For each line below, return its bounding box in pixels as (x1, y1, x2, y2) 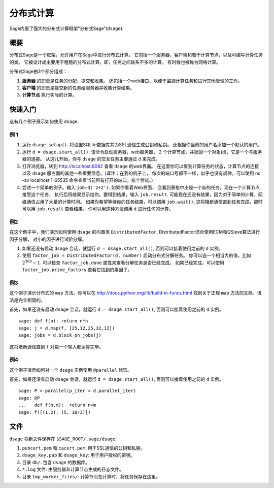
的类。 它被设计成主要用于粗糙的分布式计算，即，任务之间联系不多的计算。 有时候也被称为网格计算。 (9, 59, 221, 65)
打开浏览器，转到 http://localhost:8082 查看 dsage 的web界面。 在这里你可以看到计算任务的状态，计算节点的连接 (22, 163, 259, 169)
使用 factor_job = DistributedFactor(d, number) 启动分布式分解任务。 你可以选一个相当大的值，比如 (22, 252, 251, 258)
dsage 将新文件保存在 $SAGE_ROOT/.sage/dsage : (9, 436, 117, 442)
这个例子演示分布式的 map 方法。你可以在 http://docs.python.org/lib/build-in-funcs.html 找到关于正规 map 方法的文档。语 (9, 290, 262, 296)
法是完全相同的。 (9, 297, 45, 303)
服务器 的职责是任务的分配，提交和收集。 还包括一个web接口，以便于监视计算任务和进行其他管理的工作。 (22, 78, 243, 84)
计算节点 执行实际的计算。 (22, 92, 77, 98)
